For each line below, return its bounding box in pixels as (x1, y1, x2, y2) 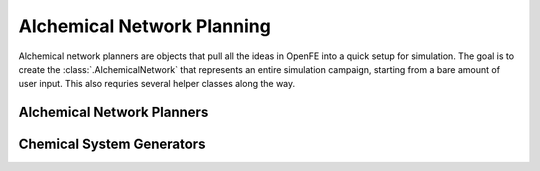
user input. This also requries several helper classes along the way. (18, 78, 296, 90)
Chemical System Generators (18, 136, 206, 153)
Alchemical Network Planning (18, 15, 272, 37)
